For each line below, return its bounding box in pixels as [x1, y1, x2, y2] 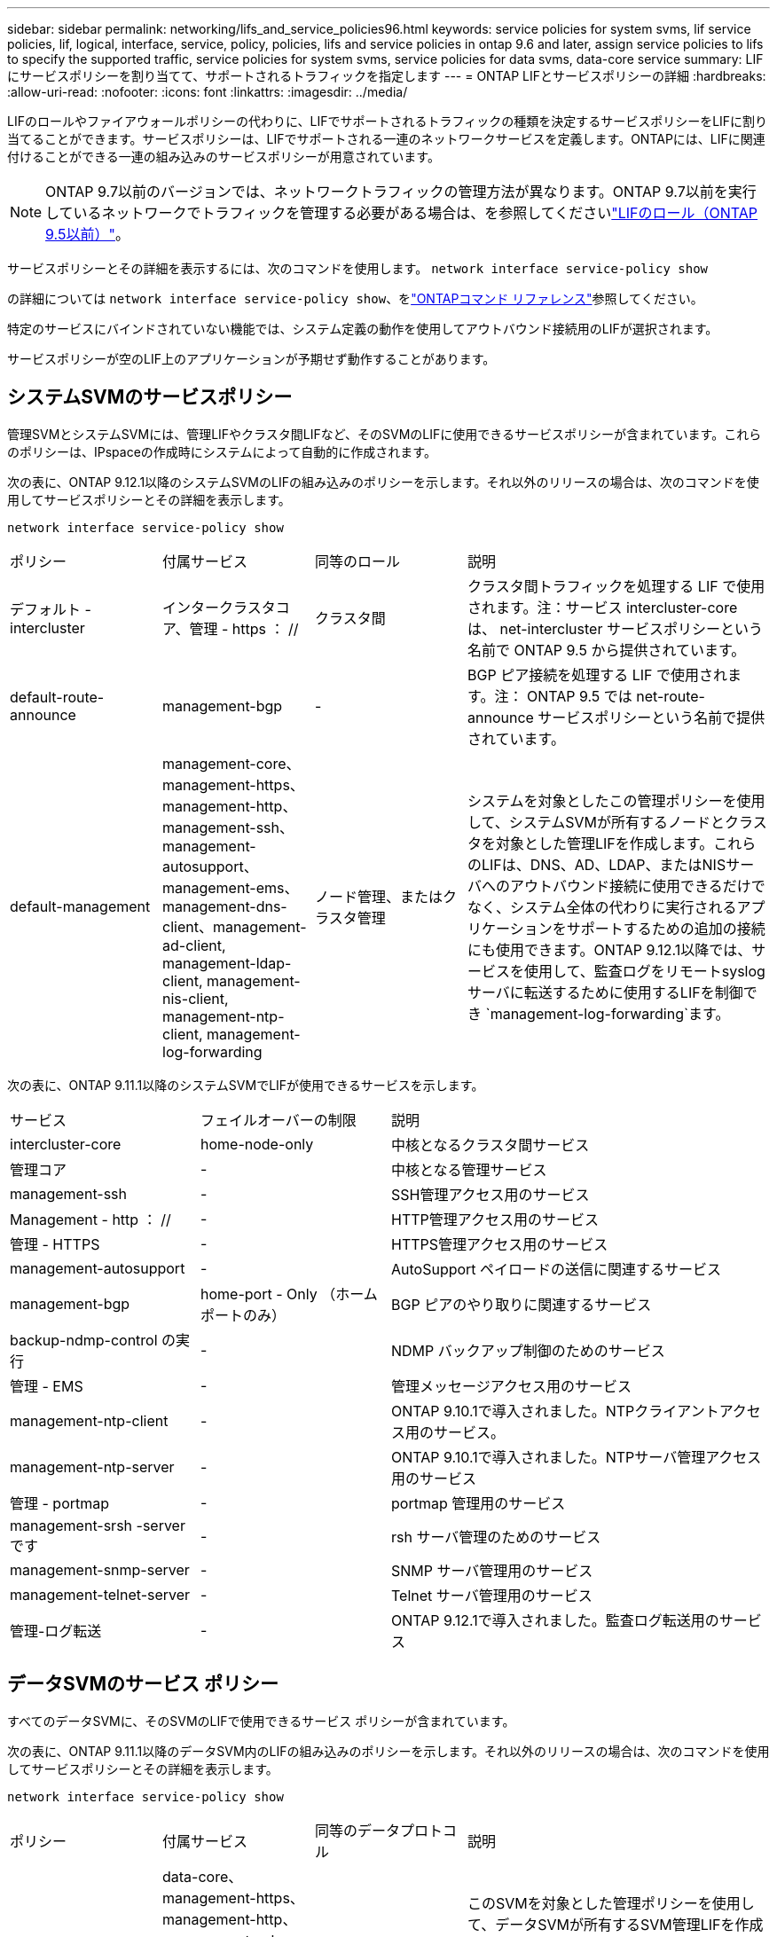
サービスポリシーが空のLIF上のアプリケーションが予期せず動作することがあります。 [7, 351, 496, 366]
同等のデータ [315, 1821, 401, 1839]
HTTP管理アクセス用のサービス [391, 1210, 599, 1228]
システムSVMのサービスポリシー [7, 386, 293, 409]
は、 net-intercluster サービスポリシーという [467, 619, 763, 638]
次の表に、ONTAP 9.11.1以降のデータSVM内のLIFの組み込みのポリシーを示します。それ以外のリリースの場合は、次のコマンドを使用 [7, 1743, 770, 1759]
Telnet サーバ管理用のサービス [391, 1586, 593, 1604]
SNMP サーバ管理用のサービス [391, 1561, 593, 1580]
